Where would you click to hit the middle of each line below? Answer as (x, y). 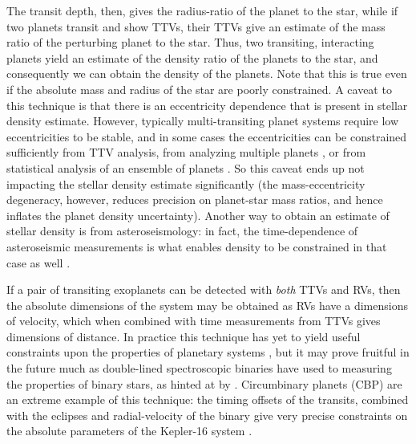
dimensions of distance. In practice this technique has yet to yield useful (184, 336)
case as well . (38, 262)
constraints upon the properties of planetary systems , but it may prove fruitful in (208, 352)
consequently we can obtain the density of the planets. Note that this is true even (207, 73)
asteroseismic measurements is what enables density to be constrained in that (197, 246)
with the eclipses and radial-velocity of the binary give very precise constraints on (207, 415)
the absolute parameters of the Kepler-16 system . (129, 431)
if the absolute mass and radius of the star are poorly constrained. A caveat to (199, 89)
